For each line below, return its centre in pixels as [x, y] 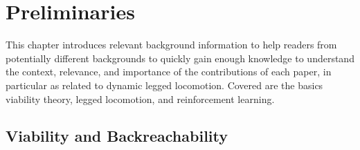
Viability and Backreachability [117, 136]
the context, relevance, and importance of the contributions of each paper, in [169, 72]
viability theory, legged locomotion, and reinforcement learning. [140, 99]
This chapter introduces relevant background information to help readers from [171, 45]
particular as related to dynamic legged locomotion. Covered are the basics [164, 85]
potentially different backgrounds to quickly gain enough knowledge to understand [180, 58]
